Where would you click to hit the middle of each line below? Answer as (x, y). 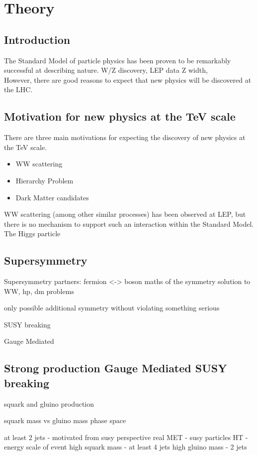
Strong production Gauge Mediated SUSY (116, 368)
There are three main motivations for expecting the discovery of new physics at (125, 137)
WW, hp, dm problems (39, 291)
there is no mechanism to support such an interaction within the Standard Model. (129, 224)
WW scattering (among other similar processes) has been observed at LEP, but (125, 214)
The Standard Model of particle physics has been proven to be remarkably (118, 60)
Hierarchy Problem (44, 180)
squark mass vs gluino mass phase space (65, 420)
